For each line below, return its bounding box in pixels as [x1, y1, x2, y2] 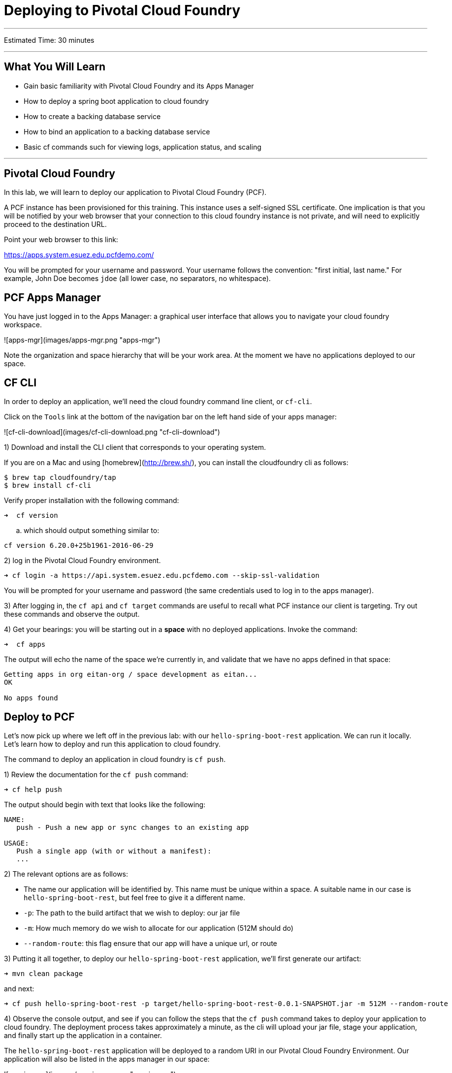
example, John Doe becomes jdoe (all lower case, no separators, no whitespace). [4, 274, 271, 283]
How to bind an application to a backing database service [24, 127, 210, 136]
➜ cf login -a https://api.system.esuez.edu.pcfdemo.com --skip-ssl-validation [4, 571, 320, 580]
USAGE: [4, 839, 29, 847]
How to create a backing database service [24, 112, 161, 121]
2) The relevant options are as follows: [4, 869, 129, 878]
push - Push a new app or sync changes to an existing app [16, 823, 249, 831]
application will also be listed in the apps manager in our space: [4, 1054, 210, 1063]
